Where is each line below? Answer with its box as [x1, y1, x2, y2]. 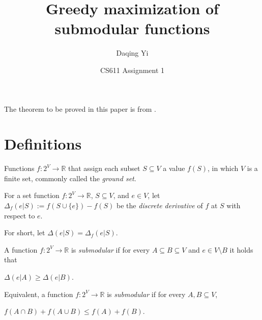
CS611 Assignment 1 [100, 64, 165, 75]
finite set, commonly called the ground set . [4, 173, 136, 183]
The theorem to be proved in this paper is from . [4, 103, 156, 114]
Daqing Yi [116, 47, 149, 58]
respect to [4, 210, 35, 220]
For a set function [4, 190, 60, 201]
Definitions [4, 133, 82, 154]
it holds [229, 244, 253, 255]
